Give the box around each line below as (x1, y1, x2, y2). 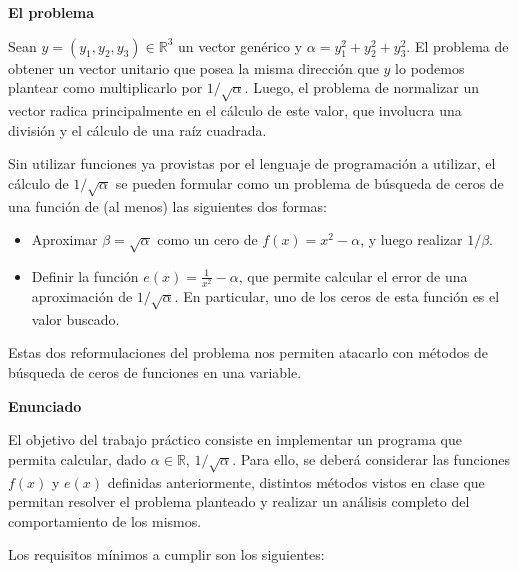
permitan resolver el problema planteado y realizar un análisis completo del (8, 491, 470, 512)
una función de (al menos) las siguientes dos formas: (8, 195, 327, 216)
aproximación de (31, 286, 133, 306)
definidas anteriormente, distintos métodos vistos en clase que (107, 471, 485, 492)
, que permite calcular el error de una (238, 265, 468, 286)
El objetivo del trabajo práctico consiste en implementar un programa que (8, 429, 463, 450)
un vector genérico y (178, 35, 303, 56)
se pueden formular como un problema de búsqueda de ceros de (115, 172, 504, 193)
